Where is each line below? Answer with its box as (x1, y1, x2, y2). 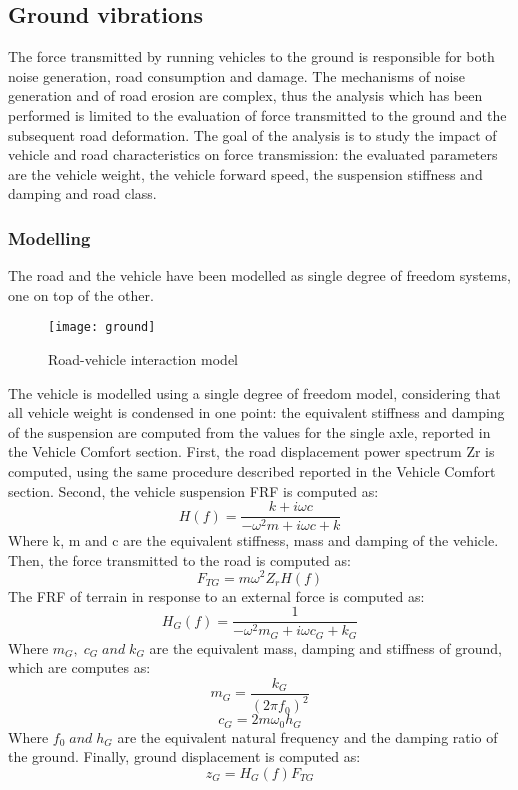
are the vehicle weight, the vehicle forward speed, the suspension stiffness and (8, 163, 483, 184)
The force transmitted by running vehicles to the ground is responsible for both (8, 46, 495, 67)
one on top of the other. (8, 284, 154, 305)
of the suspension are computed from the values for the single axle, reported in (8, 421, 491, 442)
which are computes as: (8, 657, 151, 678)
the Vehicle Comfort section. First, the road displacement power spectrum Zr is (8, 441, 495, 462)
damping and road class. (8, 183, 157, 204)
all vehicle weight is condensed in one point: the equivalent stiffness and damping (8, 402, 505, 423)
